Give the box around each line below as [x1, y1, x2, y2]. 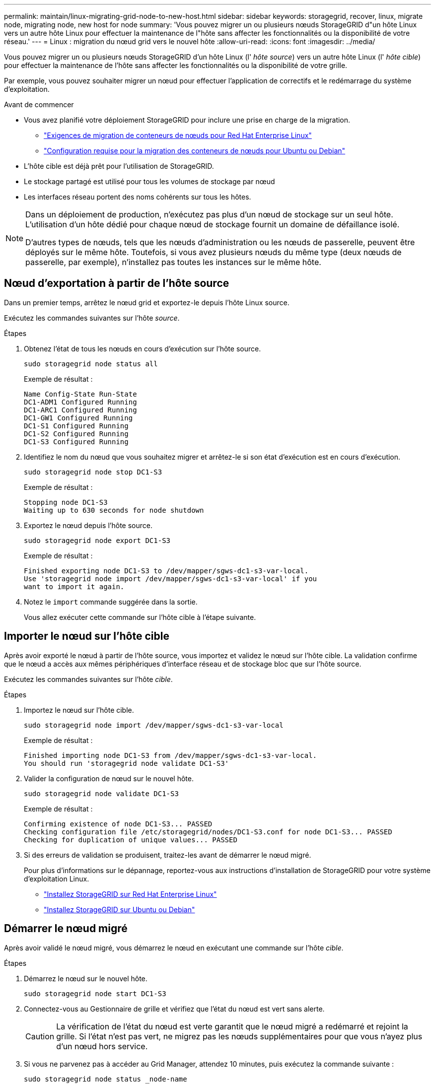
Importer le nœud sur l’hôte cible [4, 630, 169, 643]
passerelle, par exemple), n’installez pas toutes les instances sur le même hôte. [25, 257, 321, 267]
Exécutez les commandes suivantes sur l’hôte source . [4, 313, 180, 322]
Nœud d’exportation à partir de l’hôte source [4, 277, 229, 290]
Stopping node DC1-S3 [24, 498, 108, 506]
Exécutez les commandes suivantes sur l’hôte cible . [4, 675, 173, 683]
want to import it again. [24, 582, 125, 591]
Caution [25, 1031, 55, 1041]
